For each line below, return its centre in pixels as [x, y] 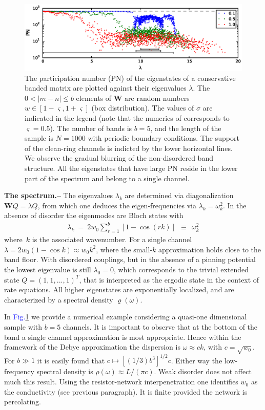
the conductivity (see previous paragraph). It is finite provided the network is [126, 391]
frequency [19, 371]
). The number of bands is [91, 128]
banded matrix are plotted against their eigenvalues [106, 88]
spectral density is [65, 371]
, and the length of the [186, 128]
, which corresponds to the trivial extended [181, 269]
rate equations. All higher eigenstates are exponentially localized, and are [119, 289]
